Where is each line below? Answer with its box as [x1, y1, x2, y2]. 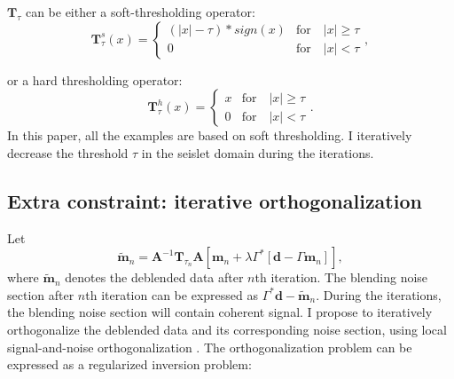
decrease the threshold [7, 143, 129, 162]
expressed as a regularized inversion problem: [7, 355, 252, 374]
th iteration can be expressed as [85, 285, 258, 304]
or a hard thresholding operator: [7, 70, 183, 89]
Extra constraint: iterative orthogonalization [7, 186, 422, 214]
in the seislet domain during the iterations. [141, 143, 374, 162]
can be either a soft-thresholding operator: [25, 3, 255, 20]
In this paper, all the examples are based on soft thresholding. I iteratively [7, 126, 412, 145]
